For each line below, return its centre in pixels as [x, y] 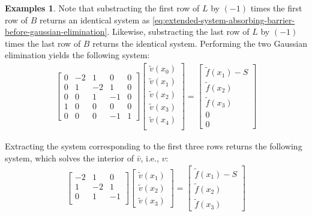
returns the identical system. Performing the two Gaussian [200, 43]
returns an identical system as [95, 19]
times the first [276, 8]
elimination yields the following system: [77, 55]
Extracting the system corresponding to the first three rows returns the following [154, 146]
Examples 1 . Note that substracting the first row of [102, 8]
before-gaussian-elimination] [56, 31]
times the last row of [43, 43]
